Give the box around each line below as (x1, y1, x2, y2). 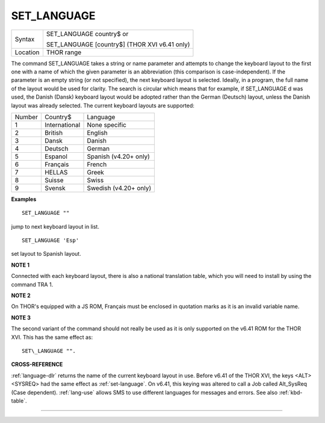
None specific (87, 120, 126, 129)
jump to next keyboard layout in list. (11, 223, 99, 230)
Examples (11, 196, 37, 203)
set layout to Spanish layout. (11, 250, 81, 258)
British (44, 128, 63, 137)
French (87, 160, 107, 168)
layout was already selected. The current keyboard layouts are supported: (11, 102, 195, 109)
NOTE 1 (11, 261, 30, 268)
